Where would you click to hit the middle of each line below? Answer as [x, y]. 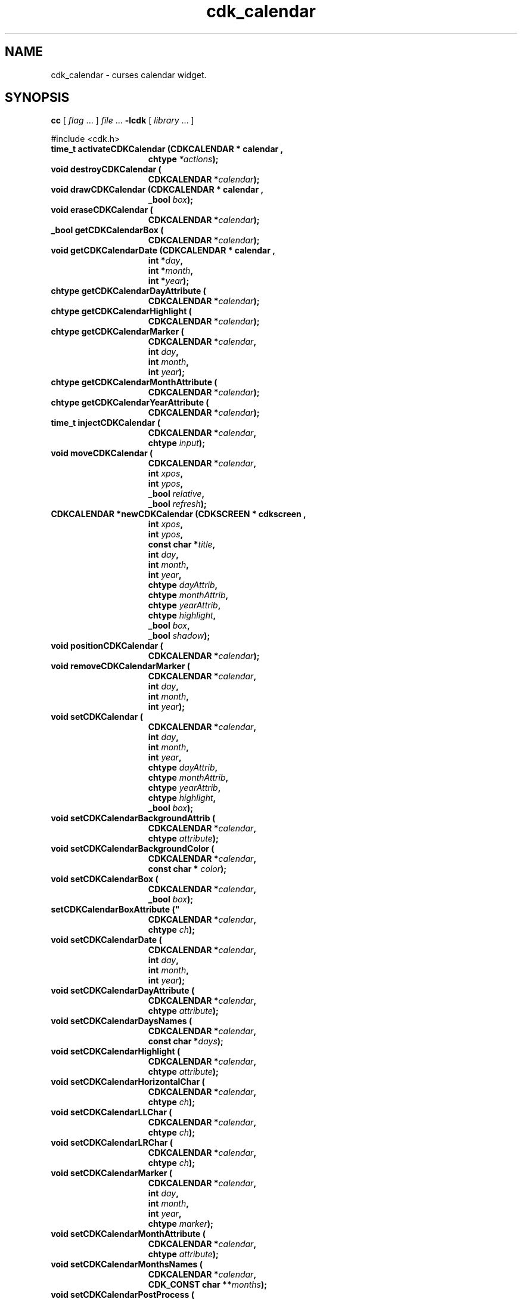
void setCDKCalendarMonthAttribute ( [128, 1234]
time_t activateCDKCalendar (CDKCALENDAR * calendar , [167, 149]
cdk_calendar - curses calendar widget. [129, 75]
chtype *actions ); [183, 159]
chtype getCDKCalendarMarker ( [117, 332]
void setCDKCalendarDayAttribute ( [123, 991]
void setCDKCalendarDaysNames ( [122, 1021]
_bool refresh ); [177, 504]
